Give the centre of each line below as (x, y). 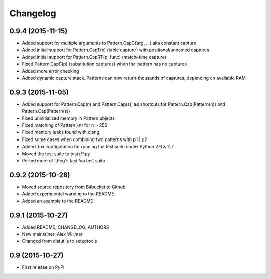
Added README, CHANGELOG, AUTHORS (65, 227)
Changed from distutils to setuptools (59, 241)
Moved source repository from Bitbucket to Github (74, 187)
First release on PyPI (43, 267)
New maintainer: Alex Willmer (52, 234)
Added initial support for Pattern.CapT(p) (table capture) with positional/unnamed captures (115, 50)
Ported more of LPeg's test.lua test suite (63, 161)
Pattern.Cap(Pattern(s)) (46, 111)
